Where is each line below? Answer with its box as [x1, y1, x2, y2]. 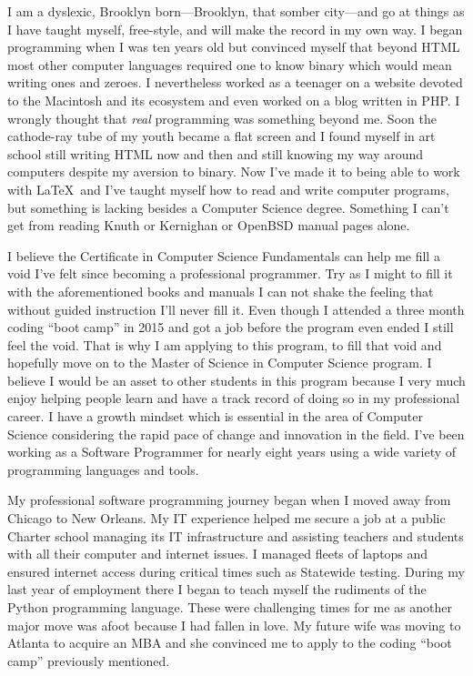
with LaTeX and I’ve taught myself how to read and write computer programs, [7, 179, 449, 198]
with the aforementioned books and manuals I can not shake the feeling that [7, 281, 434, 300]
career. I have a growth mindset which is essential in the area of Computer [7, 407, 424, 426]
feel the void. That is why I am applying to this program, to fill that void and [7, 335, 442, 354]
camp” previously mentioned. [7, 651, 170, 670]
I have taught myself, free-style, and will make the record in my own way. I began [7, 19, 463, 38]
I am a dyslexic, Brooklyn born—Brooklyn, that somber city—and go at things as [7, 2, 465, 20]
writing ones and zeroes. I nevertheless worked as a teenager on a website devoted [7, 73, 463, 92]
